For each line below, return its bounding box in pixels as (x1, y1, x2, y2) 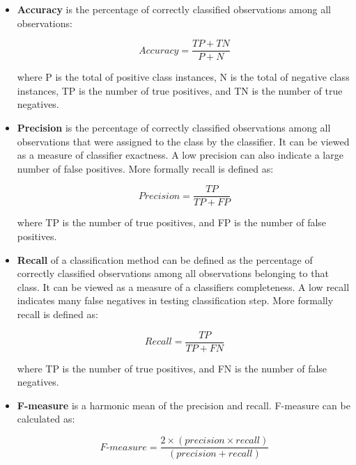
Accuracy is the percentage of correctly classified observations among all (17, 2, 332, 16)
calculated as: (17, 411, 75, 426)
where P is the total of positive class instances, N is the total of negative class (17, 70, 350, 84)
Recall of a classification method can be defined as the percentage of (17, 252, 313, 267)
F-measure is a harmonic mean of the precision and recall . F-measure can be (17, 397, 350, 412)
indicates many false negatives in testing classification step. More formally (17, 293, 334, 308)
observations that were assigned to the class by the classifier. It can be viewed (17, 134, 350, 148)
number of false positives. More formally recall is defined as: (17, 161, 274, 175)
